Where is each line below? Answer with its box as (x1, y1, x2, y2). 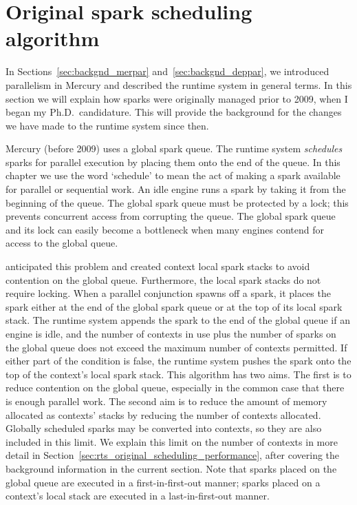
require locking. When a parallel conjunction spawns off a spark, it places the (6, 286, 331, 300)
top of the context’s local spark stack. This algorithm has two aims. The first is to (6, 367, 351, 381)
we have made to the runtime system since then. (6, 118, 209, 132)
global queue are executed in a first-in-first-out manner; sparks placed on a (6, 475, 321, 489)
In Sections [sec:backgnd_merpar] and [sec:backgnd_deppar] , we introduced (6, 64, 329, 79)
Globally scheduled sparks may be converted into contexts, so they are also (6, 421, 322, 435)
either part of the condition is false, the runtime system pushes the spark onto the (6, 353, 351, 368)
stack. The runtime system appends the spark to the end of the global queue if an (6, 313, 350, 327)
